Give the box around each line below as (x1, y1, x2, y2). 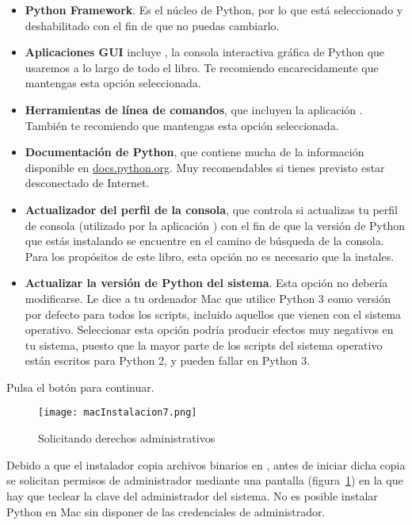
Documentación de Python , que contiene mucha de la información (25, 144, 364, 160)
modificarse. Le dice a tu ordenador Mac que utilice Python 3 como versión (25, 289, 391, 306)
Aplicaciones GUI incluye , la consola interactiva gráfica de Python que (25, 44, 385, 60)
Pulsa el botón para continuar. (6, 378, 154, 395)
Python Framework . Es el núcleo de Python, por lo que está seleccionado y (25, 2, 403, 17)
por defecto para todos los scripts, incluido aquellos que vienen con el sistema (25, 305, 402, 322)
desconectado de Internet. (25, 174, 150, 191)
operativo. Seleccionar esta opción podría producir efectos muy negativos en (25, 321, 394, 338)
